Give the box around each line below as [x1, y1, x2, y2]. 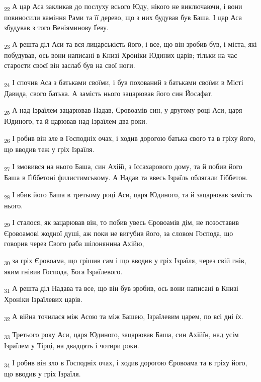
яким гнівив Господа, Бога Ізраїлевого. [4, 266, 123, 276]
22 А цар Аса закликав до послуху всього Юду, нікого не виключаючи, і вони [4, 1, 242, 13]
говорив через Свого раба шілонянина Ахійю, [4, 238, 144, 248]
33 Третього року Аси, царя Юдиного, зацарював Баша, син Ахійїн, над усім [4, 329, 239, 341]
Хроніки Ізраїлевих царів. [4, 294, 82, 304]
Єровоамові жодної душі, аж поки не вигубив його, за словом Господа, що [4, 228, 233, 239]
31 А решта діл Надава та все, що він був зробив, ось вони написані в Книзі [4, 283, 238, 295]
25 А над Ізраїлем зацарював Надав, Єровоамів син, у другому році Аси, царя [4, 105, 242, 117]
